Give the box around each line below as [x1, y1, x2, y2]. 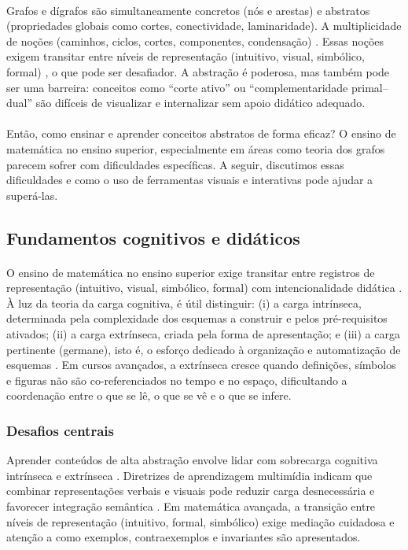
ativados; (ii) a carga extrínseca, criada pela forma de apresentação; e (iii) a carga [6, 326, 400, 342]
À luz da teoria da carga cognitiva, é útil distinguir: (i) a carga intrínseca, [6, 294, 362, 311]
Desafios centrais [6, 420, 114, 440]
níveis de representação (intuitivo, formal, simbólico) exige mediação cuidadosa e [6, 513, 395, 530]
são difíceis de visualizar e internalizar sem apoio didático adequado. [35, 94, 366, 111]
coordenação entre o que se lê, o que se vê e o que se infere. [6, 387, 292, 404]
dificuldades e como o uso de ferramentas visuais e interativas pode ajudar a [6, 172, 373, 188]
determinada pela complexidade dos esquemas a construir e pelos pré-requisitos [6, 310, 388, 327]
